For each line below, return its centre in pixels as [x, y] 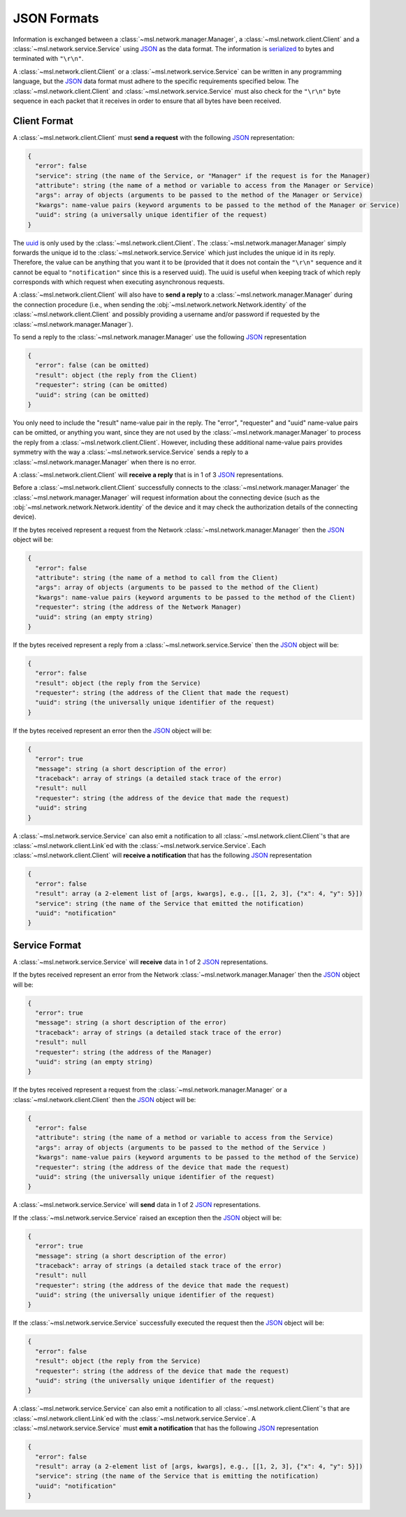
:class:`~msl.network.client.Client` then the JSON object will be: [104, 1099]
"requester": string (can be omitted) [101, 385]
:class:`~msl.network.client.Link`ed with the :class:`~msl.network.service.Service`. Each [139, 845]
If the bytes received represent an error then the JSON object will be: [113, 731]
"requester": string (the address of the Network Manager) [138, 607]
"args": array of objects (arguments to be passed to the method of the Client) [177, 587]
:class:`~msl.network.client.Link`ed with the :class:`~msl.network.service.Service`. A [135, 1418]
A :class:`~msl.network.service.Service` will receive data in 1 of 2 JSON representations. [140, 961]
